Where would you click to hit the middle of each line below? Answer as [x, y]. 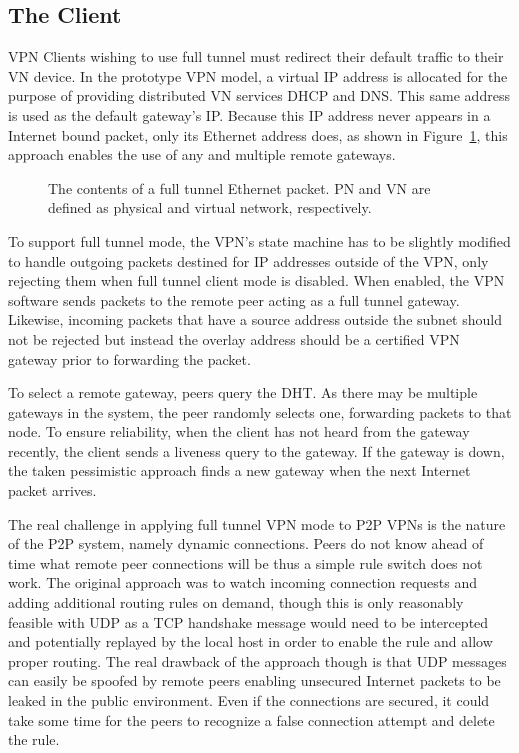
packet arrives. [52, 490]
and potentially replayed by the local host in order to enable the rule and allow [250, 641]
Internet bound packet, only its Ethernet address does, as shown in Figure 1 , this [258, 134]
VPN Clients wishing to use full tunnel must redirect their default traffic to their [256, 56]
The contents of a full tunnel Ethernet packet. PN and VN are [239, 187]
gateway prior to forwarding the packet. [129, 358]
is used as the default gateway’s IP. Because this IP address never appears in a [249, 114]
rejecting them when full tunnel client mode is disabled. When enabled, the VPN [256, 280]
